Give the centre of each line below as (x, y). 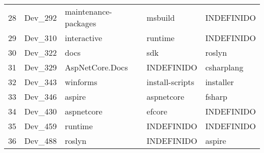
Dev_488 (41, 141)
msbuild (161, 17)
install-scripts (170, 82)
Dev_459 (41, 126)
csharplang (224, 67)
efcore (157, 111)
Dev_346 (41, 97)
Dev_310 (41, 38)
